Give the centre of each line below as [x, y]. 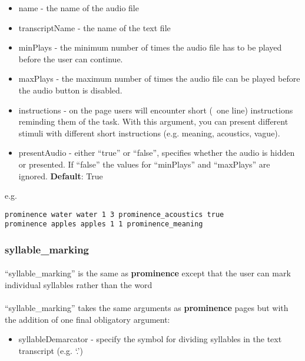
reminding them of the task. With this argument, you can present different [153, 121]
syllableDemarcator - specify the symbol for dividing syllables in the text [150, 339]
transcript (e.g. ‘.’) [51, 351]
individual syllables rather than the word [79, 285]
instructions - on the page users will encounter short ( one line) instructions [156, 110]
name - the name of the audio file [79, 8]
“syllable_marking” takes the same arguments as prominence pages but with [147, 308]
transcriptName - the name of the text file [95, 27]
